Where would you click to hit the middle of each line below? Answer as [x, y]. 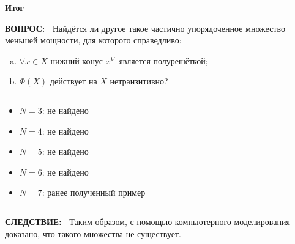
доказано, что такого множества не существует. [93, 233]
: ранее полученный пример [94, 192]
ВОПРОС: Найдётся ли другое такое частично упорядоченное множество [145, 28]
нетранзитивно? [139, 81]
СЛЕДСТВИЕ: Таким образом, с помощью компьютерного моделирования [147, 221]
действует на [73, 81]
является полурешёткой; [163, 60]
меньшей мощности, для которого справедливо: [93, 40]
